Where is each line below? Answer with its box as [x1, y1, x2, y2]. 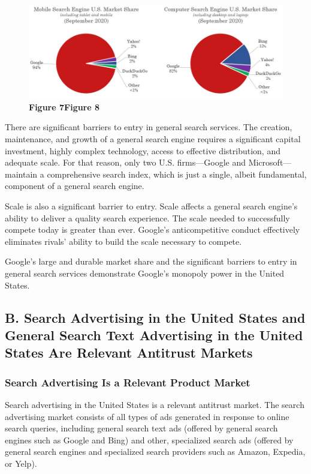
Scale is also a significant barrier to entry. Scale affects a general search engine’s [5, 200, 298, 212]
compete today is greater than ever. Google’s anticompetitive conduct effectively [5, 223, 300, 236]
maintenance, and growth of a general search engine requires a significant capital [5, 133, 301, 145]
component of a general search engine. [5, 179, 144, 192]
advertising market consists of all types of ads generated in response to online [5, 410, 289, 422]
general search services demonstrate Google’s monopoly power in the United [5, 266, 285, 279]
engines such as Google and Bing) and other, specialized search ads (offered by [5, 433, 294, 446]
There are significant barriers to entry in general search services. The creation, [5, 121, 292, 133]
